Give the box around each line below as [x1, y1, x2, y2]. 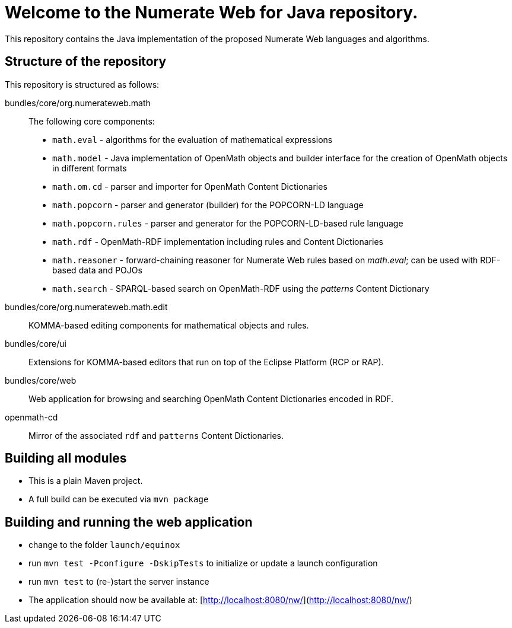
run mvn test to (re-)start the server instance [28, 576, 209, 587]
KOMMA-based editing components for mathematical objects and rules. [28, 320, 309, 330]
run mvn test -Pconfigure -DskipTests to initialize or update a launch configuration [28, 558, 378, 569]
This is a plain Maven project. [28, 476, 143, 486]
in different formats [52, 162, 127, 173]
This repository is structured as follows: [5, 79, 160, 90]
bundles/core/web [5, 375, 77, 385]
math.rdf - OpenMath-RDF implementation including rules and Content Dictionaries [52, 236, 383, 247]
